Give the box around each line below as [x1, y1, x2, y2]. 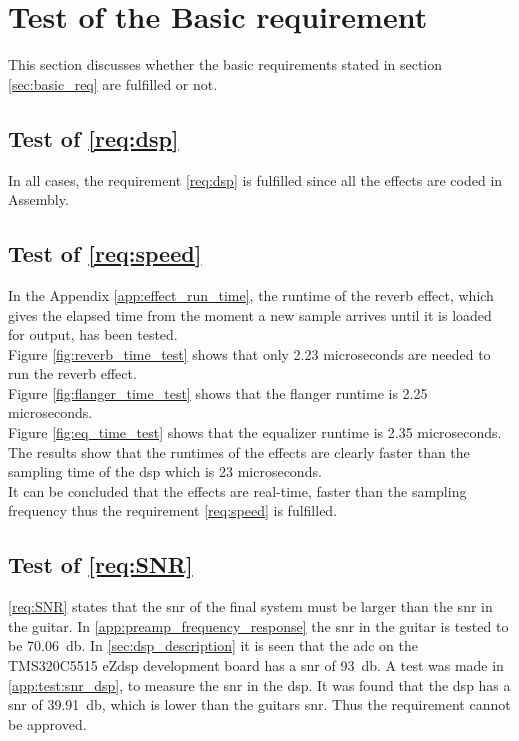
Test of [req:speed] [8, 238, 202, 269]
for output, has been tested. [8, 324, 178, 345]
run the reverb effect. [8, 363, 137, 384]
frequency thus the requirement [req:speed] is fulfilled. [8, 500, 338, 521]
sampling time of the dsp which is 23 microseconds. [8, 461, 322, 482]
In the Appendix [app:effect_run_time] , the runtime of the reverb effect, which [8, 284, 494, 305]
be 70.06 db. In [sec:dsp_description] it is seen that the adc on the [8, 635, 418, 656]
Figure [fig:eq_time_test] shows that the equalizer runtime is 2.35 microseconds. [8, 422, 502, 443]
